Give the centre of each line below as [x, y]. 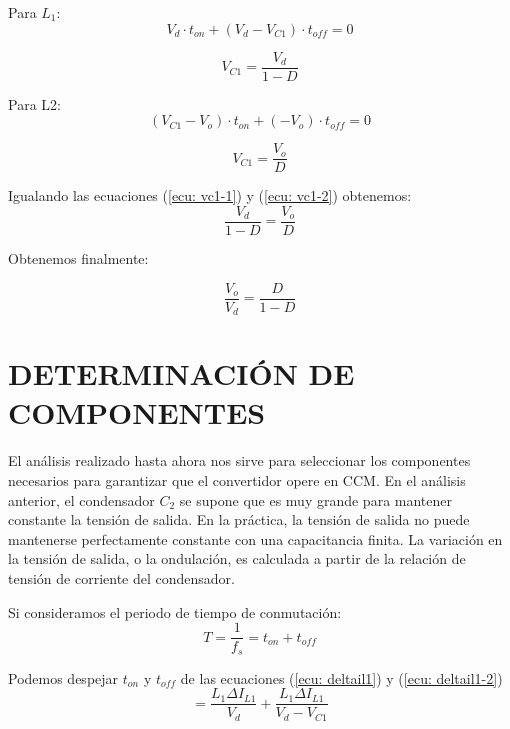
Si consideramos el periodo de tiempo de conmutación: [175, 611]
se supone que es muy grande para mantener [316, 499]
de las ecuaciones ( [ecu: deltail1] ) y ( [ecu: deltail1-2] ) [341, 677]
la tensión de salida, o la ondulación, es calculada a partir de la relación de [237, 558]
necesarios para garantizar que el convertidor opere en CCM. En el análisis [237, 479]
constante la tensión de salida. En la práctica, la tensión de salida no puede [239, 519]
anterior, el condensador [81, 499]
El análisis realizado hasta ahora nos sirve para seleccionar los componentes [239, 460]
